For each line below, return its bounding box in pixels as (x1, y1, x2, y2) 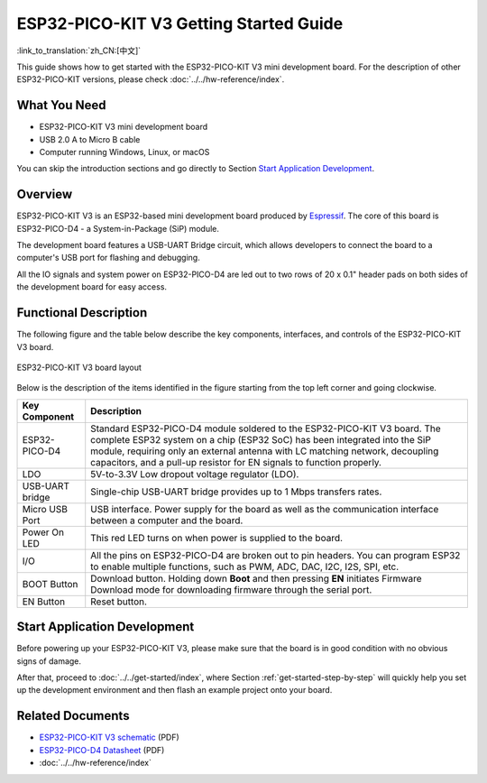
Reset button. (90, 595, 148, 608)
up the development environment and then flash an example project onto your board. (16, 685, 333, 695)
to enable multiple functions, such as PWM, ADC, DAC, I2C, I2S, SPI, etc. (90, 560, 400, 573)
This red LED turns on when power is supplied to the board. (90, 531, 343, 544)
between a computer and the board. (90, 514, 243, 527)
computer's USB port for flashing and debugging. (16, 253, 200, 263)
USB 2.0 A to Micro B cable (39, 134, 141, 144)
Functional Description (16, 305, 148, 320)
